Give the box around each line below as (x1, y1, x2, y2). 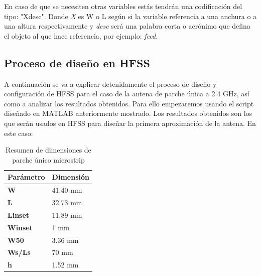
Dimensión (52, 172, 89, 182)
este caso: (4, 127, 33, 138)
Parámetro (8, 172, 45, 182)
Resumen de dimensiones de (6, 145, 91, 155)
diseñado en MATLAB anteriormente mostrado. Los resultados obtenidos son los (4, 108, 252, 118)
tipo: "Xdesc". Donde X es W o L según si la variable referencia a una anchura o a (4, 11, 257, 21)
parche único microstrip (12, 154, 85, 165)
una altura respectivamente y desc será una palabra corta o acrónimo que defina (4, 21, 250, 31)
